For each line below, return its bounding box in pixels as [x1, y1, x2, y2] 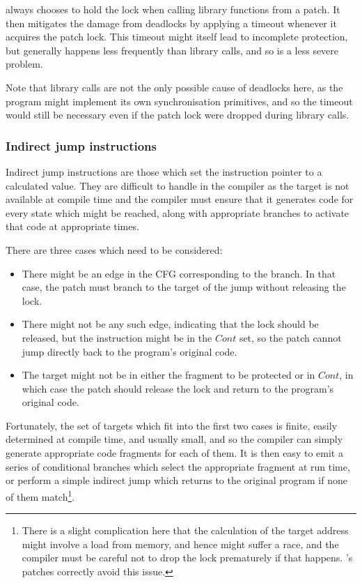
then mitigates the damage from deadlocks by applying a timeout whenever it [6, 15, 337, 30]
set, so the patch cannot [239, 330, 342, 344]
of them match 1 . [6, 487, 75, 503]
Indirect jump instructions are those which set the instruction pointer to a [6, 164, 322, 179]
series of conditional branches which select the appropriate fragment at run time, [6, 459, 350, 474]
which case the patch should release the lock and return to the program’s [22, 381, 334, 395]
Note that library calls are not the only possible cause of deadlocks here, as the [6, 79, 343, 94]
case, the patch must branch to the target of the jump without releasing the [22, 280, 346, 294]
